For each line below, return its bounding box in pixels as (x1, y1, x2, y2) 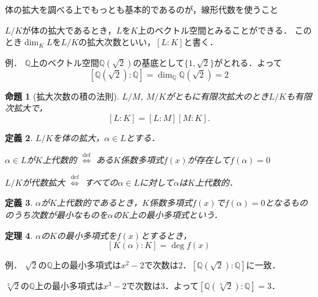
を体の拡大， (53, 131, 105, 144)
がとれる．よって (214, 56, 283, 68)
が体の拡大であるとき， (22, 23, 116, 36)
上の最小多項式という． (128, 208, 223, 221)
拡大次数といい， (87, 35, 156, 48)
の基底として (133, 56, 185, 68)
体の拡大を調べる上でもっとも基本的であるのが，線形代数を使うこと (5, 3, 279, 15)
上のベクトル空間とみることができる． (138, 23, 292, 36)
